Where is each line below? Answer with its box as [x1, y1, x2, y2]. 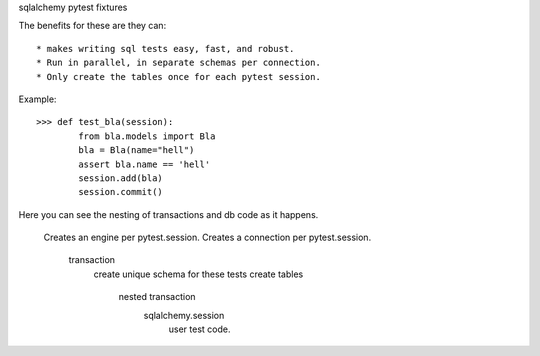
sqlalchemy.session [143, 309, 225, 321]
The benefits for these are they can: [18, 20, 167, 32]
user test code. [168, 323, 231, 335]
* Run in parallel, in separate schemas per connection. [36, 57, 322, 69]
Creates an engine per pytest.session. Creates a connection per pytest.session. [43, 231, 372, 244]
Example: [18, 93, 57, 105]
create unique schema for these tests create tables [93, 268, 304, 280]
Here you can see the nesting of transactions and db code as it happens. [18, 208, 319, 220]
